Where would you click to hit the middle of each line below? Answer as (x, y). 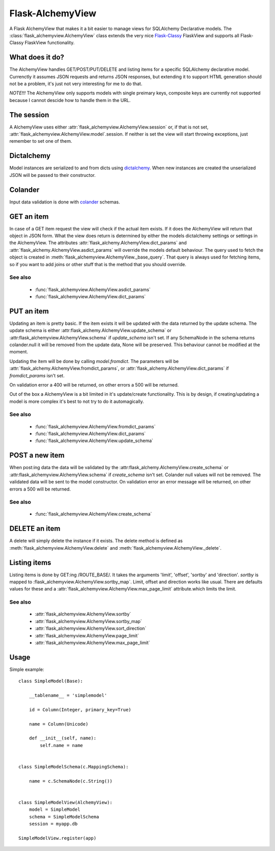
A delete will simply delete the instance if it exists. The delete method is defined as (96, 541)
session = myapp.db (53, 824)
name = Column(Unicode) (59, 724)
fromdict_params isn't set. (37, 375)
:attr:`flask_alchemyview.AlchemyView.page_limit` (87, 635)
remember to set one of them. (41, 141)
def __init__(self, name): (63, 738)
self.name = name (62, 745)
